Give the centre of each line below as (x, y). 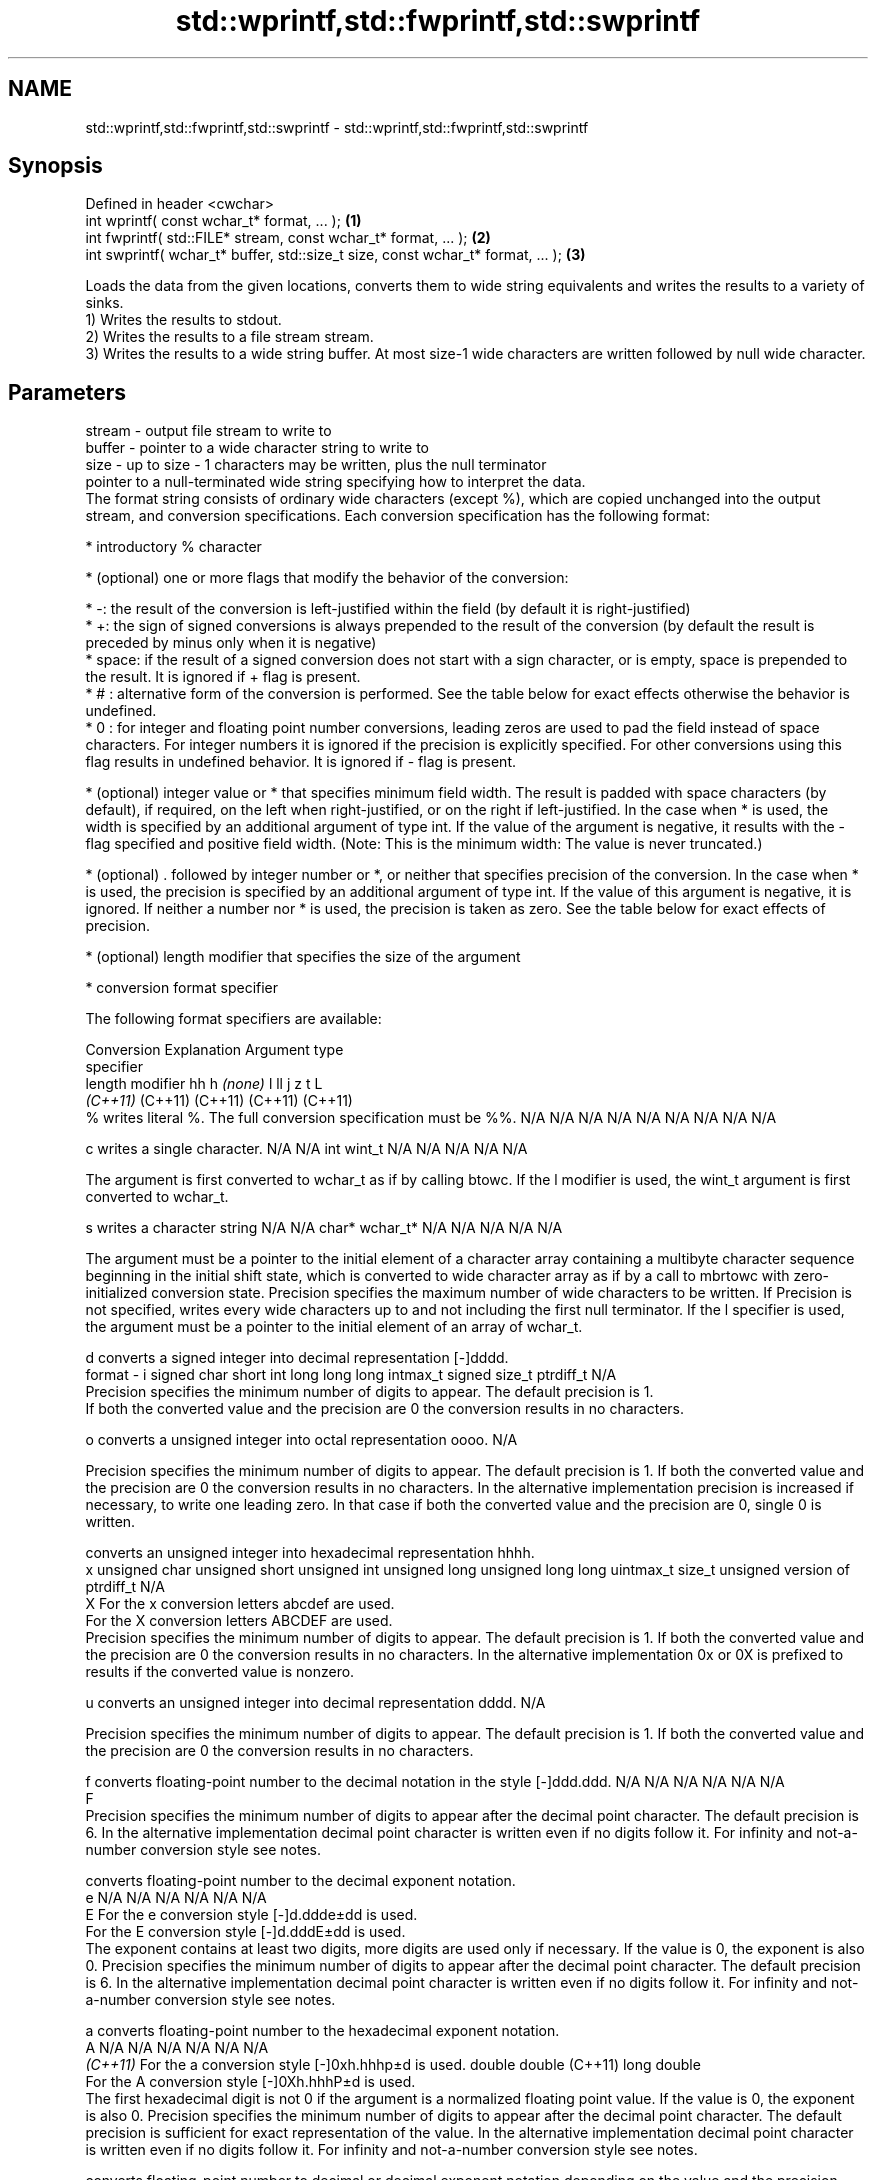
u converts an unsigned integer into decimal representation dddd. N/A (315, 1703)
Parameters (67, 392)
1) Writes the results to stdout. (183, 320)
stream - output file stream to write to (208, 431)
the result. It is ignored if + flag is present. (223, 677)
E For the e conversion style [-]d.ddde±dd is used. (251, 1915)
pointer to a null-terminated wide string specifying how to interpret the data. (335, 482)
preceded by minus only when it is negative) (231, 643)
